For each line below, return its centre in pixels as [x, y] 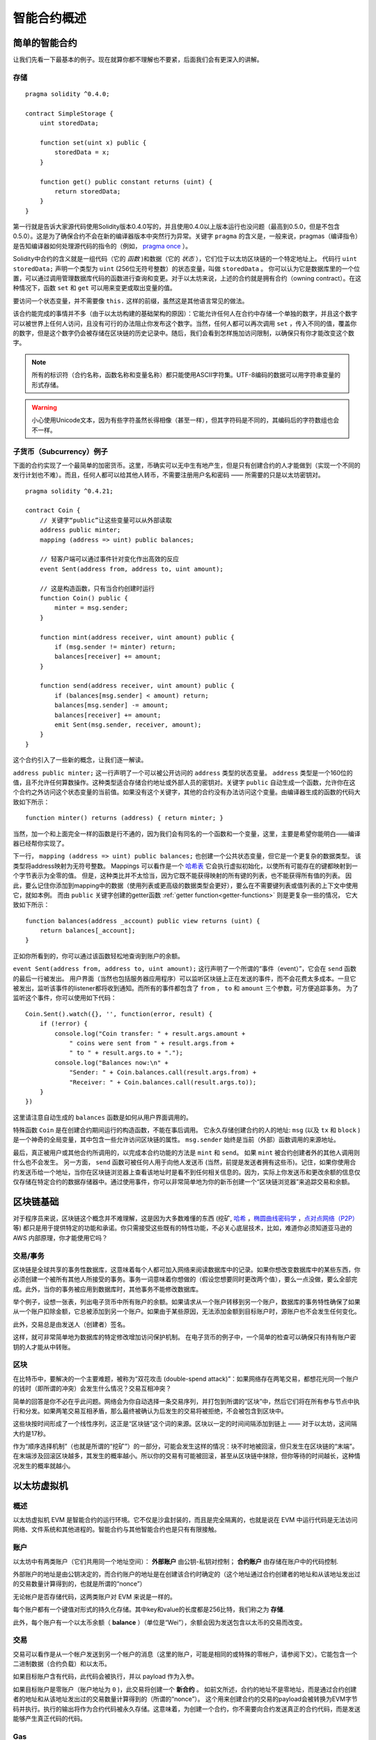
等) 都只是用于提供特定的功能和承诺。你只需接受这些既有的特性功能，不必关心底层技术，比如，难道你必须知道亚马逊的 [183, 1228]
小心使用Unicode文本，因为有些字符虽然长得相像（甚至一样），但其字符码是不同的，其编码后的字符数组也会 [186, 420]
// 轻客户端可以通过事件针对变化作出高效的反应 [109, 559]
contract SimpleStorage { [70, 113]
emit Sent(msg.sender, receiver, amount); [128, 725]
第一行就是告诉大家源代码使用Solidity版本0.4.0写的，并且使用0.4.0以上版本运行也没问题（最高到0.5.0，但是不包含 [177, 227]
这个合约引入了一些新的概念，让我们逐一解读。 [80, 760]
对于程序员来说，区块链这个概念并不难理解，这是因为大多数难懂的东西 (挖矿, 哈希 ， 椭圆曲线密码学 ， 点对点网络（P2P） [186, 1218]
